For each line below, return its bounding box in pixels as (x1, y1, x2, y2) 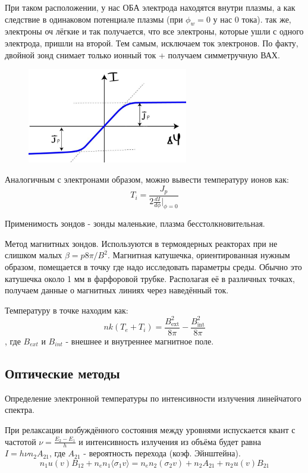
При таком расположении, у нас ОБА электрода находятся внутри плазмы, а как (5, 1, 296, 13)
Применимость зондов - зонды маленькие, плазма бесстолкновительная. (5, 217, 265, 230)
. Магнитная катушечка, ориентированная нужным (107, 249, 290, 261)
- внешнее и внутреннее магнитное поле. (65, 334, 214, 347)
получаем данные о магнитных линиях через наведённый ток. (5, 284, 229, 296)
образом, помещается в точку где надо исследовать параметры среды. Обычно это (5, 261, 302, 272)
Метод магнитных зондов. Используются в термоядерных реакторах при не (5, 237, 278, 249)
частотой (5, 435, 36, 447)
